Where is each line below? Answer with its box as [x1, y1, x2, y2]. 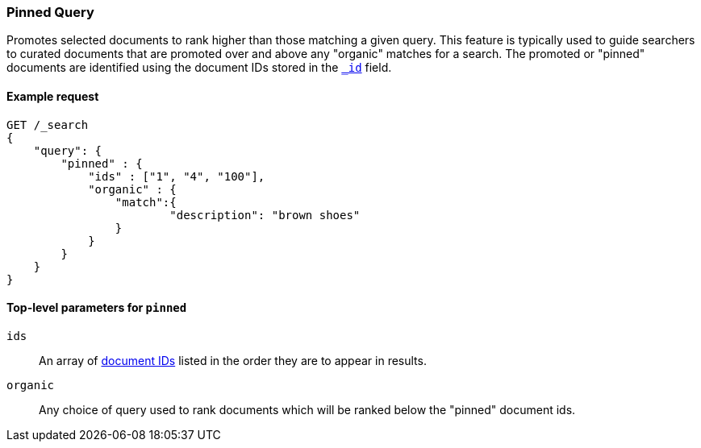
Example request [6, 89, 99, 103]
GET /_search [6, 118, 89, 131]
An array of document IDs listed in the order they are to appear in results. [39, 353, 427, 367]
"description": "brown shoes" [169, 208, 361, 222]
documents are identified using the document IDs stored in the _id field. [6, 60, 392, 75]
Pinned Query [6, 4, 94, 20]
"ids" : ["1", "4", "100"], [88, 169, 265, 183]
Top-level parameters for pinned [6, 301, 187, 315]
